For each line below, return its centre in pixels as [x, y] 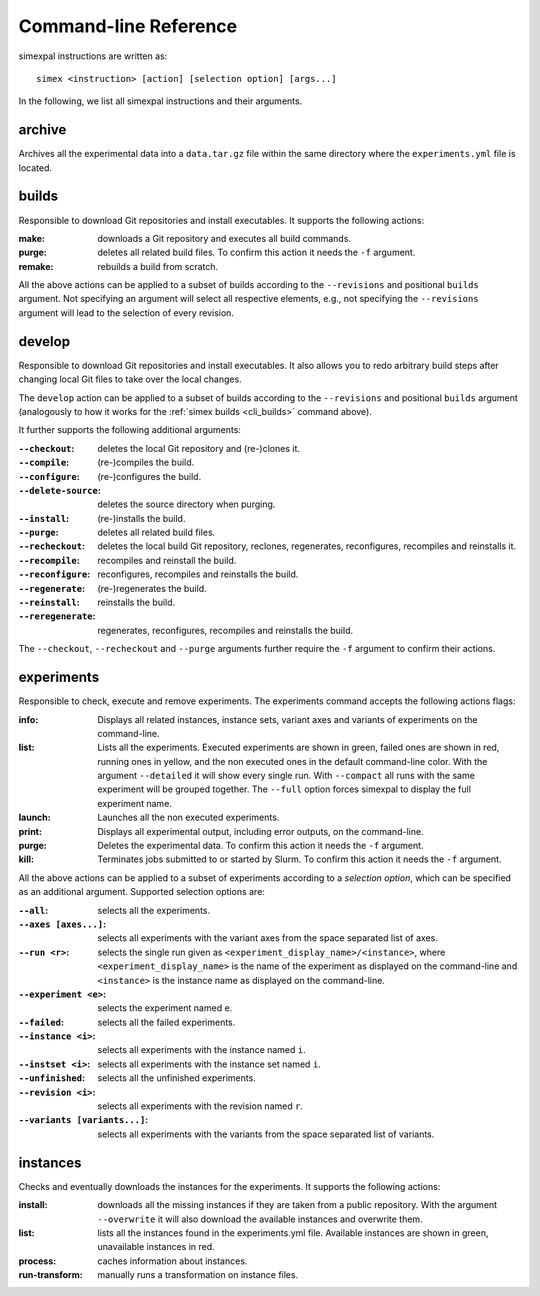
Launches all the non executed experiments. [188, 817]
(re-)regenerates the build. [152, 588]
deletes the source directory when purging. [186, 504]
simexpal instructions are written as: [93, 56]
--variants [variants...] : [83, 1120]
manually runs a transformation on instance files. [198, 1275]
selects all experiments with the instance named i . [202, 1050]
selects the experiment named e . [165, 1008]
